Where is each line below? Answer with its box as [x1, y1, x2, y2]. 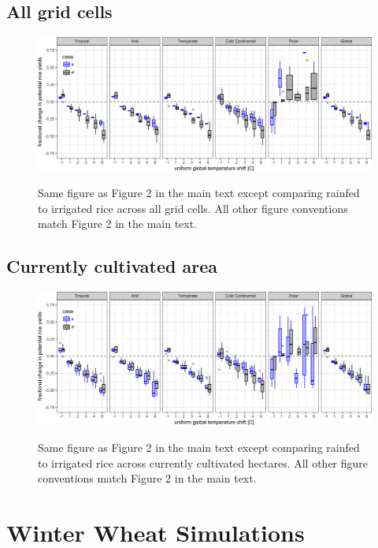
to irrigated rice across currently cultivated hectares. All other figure [38, 454, 369, 471]
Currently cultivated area [6, 254, 217, 278]
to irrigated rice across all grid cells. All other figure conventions [38, 199, 348, 216]
